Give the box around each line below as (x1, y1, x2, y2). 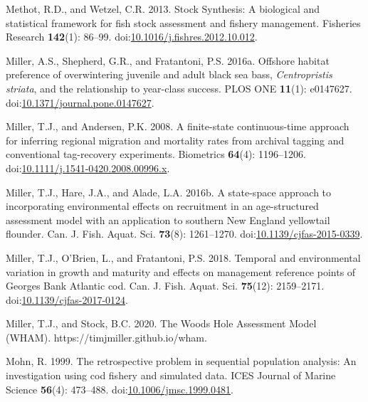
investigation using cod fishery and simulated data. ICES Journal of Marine (6, 368, 336, 383)
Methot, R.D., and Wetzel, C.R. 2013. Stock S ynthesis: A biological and (6, 1, 320, 16)
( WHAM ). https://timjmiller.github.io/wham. (6, 329, 207, 344)
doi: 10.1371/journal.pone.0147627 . (6, 95, 154, 110)
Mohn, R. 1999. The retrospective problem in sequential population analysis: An (6, 354, 357, 369)
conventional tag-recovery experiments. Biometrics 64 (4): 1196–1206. (6, 147, 306, 162)
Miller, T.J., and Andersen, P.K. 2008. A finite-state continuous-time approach (6, 119, 349, 134)
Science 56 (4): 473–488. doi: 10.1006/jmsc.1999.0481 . (6, 381, 233, 396)
